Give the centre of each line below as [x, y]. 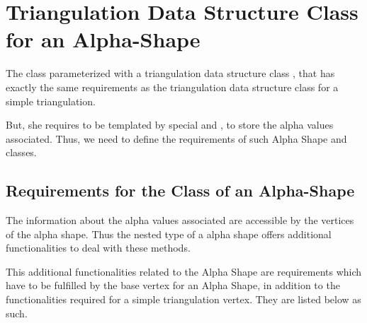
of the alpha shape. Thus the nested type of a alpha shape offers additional [169, 234]
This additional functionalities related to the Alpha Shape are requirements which [184, 271]
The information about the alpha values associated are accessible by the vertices [180, 220]
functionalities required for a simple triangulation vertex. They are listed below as [183, 299]
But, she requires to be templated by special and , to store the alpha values [170, 125]
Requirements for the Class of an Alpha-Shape [180, 190]
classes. [21, 152]
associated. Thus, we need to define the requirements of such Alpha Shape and [176, 138]
